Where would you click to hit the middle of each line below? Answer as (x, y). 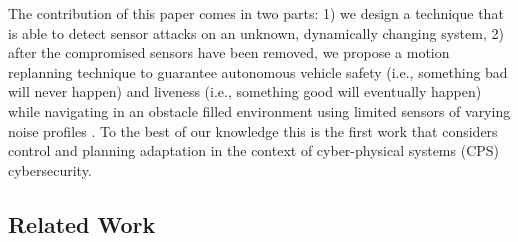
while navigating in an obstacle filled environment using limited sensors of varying (259, 110)
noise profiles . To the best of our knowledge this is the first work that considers (253, 130)
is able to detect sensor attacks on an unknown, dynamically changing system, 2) (256, 32)
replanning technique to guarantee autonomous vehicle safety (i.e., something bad (258, 71)
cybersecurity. (50, 169)
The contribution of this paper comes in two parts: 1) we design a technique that (256, 13)
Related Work (82, 223)
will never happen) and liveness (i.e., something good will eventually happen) (245, 91)
